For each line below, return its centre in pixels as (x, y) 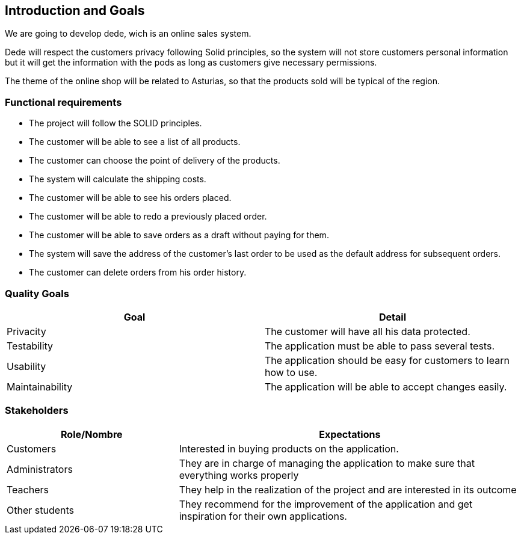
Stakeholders (37, 411)
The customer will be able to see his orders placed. (130, 198)
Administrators (40, 469)
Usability (26, 366)
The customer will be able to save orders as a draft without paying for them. (179, 235)
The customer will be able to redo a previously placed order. (148, 217)
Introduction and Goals (75, 11)
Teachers (28, 489)
